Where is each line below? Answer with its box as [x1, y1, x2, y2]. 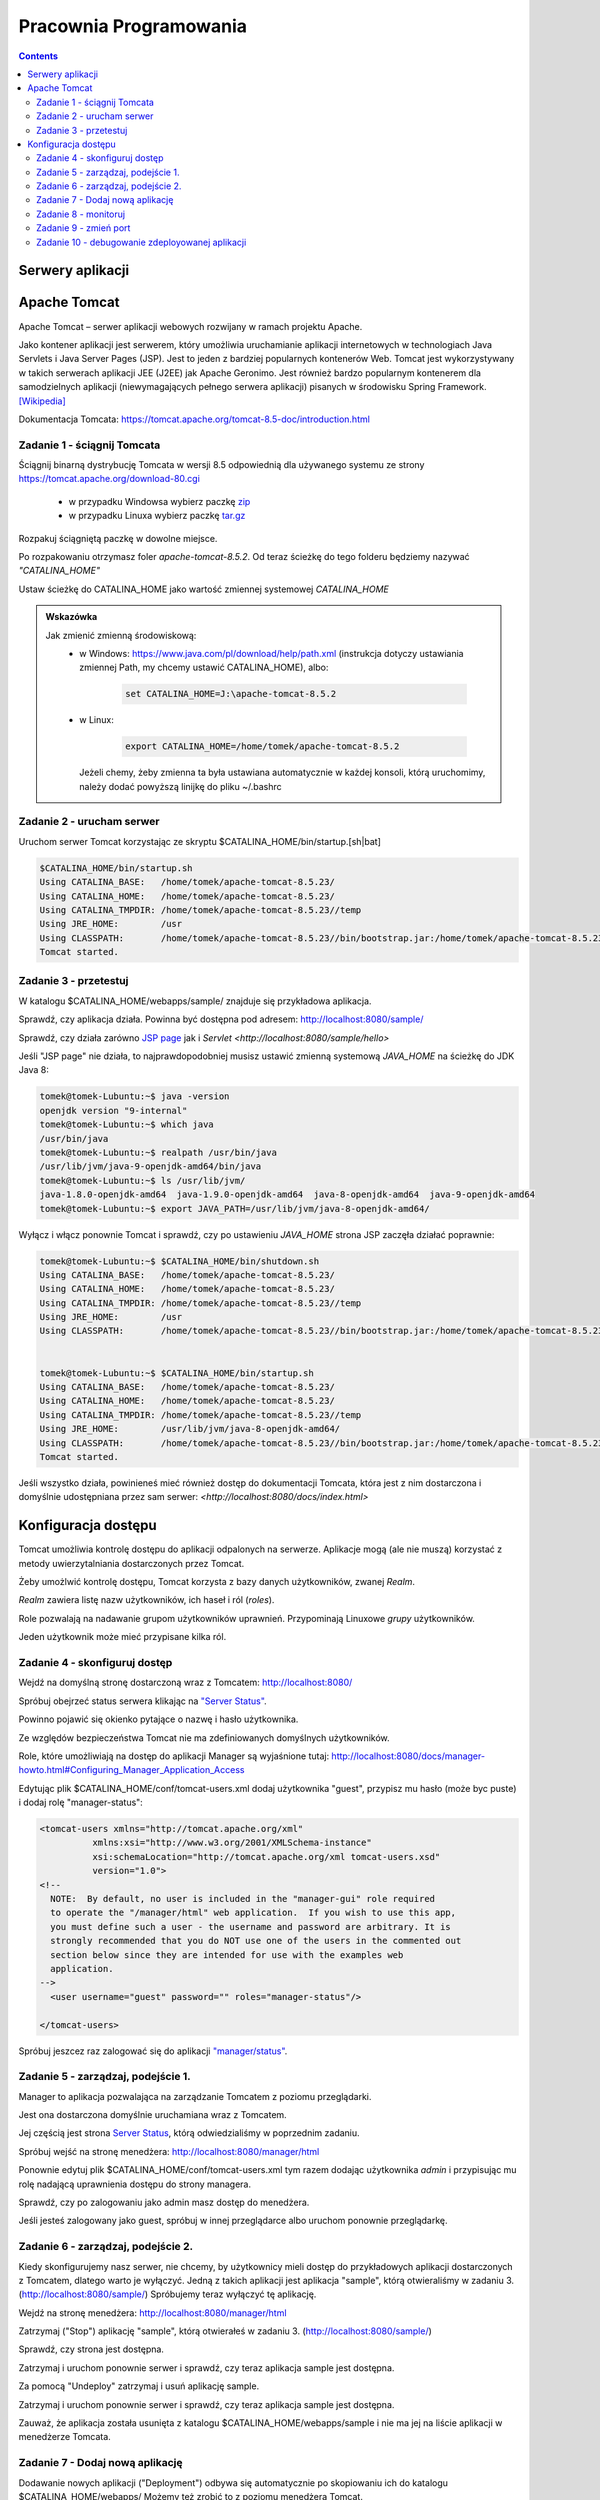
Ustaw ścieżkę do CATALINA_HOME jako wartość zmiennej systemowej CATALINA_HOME [18, 583, 390, 595]
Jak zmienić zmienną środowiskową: [45, 629, 197, 641]
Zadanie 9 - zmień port [36, 222, 131, 234]
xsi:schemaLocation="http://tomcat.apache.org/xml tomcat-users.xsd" [91, 1851, 441, 1862]
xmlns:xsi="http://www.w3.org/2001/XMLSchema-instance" [91, 1837, 372, 1849]
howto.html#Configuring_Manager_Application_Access [18, 1764, 245, 1776]
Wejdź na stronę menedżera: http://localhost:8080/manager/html [18, 2306, 287, 2319]
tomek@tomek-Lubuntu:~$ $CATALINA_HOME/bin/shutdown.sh [39, 1255, 320, 1267]
